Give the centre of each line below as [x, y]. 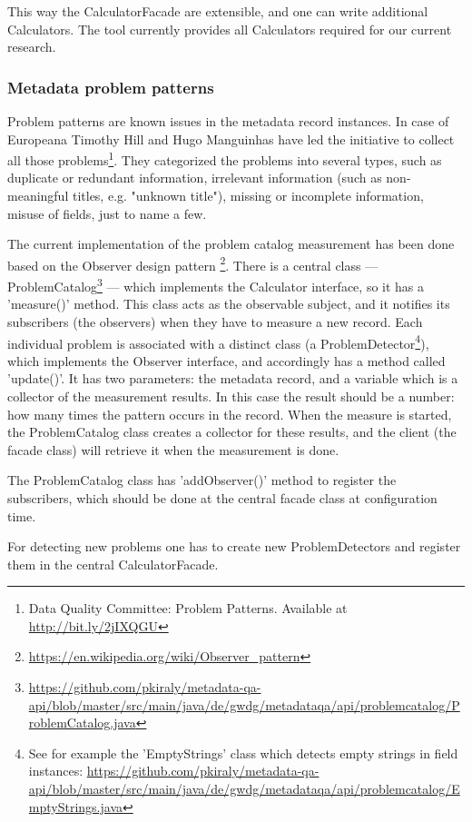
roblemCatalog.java [82, 723]
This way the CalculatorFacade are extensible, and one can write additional [218, 11]
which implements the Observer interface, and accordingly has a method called [226, 360]
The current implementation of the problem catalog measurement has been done [231, 244]
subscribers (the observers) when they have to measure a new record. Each [215, 321]
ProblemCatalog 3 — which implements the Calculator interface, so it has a [216, 285]
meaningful [38, 196]
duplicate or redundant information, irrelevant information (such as [195, 178]
